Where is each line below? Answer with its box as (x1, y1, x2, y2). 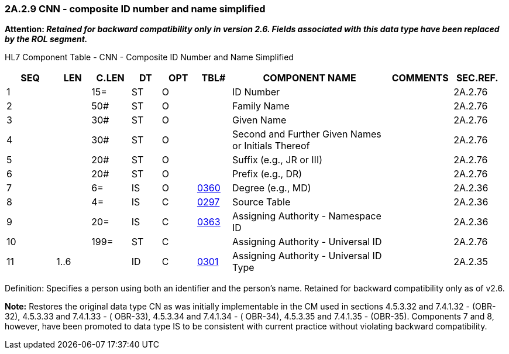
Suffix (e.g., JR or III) (232, 154, 323, 166)
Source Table (232, 196, 291, 208)
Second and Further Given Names (232, 128, 381, 140)
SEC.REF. (456, 72, 498, 84)
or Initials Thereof (232, 140, 310, 152)
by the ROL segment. (5, 34, 88, 44)
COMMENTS (391, 72, 449, 84)
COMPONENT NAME (263, 72, 356, 84)
